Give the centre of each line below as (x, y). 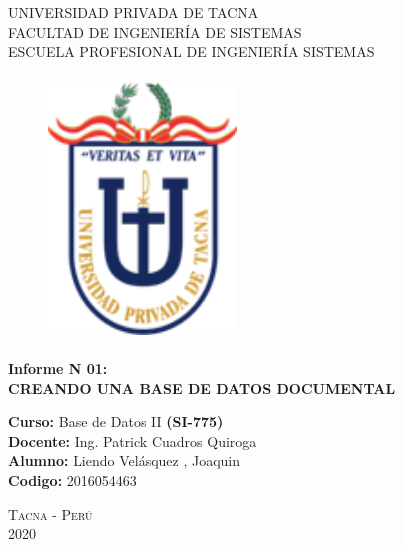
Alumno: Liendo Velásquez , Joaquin (124, 460)
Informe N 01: (58, 367)
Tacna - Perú (50, 513)
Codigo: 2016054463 (72, 479)
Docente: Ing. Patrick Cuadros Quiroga (132, 440)
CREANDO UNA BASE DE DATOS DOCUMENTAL (202, 387)
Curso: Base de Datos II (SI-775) (116, 421)
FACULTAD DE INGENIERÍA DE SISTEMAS (155, 31)
